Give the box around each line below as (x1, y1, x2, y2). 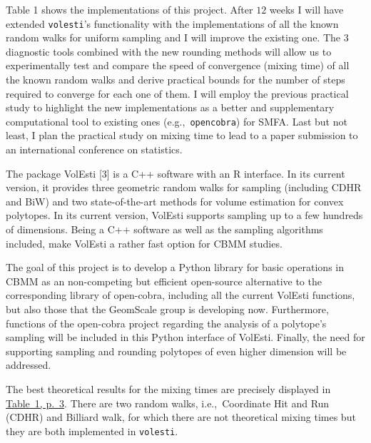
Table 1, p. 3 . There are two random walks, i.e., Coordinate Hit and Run (6, 395, 330, 410)
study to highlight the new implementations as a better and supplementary (6, 100, 335, 115)
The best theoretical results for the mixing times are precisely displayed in (6, 381, 331, 396)
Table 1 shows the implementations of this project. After (6, 2, 253, 16)
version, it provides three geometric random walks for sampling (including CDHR (6, 180, 362, 195)
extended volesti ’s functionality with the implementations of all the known (6, 16, 339, 31)
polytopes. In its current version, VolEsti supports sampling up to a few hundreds (6, 208, 363, 223)
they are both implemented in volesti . (6, 423, 178, 438)
